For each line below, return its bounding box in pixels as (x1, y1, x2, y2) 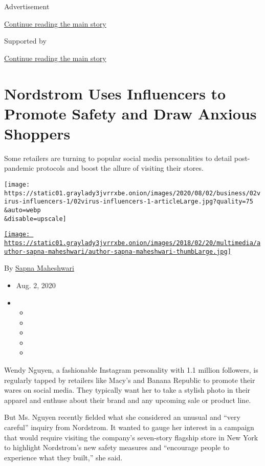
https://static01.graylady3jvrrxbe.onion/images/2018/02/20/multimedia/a (4, 239, 261, 247)
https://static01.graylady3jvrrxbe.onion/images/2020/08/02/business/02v (4, 189, 261, 197)
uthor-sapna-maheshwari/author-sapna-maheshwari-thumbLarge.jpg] (4, 248, 231, 255)
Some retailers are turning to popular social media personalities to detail (4, 152, 232, 163)
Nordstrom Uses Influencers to (4, 83, 226, 104)
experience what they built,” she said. (4, 452, 123, 462)
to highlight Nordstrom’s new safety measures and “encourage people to (4, 442, 230, 453)
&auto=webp (4, 207, 41, 214)
